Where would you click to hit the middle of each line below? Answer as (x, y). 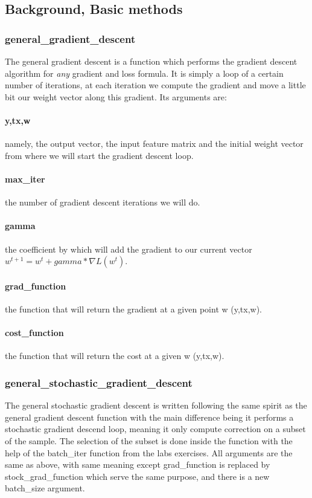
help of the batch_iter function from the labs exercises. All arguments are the (149, 452)
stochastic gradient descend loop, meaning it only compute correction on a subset (155, 429)
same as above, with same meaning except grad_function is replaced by (138, 464)
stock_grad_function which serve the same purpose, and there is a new (137, 476)
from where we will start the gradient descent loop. (99, 155)
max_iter (25, 179)
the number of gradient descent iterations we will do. (103, 202)
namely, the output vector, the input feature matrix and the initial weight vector (154, 144)
